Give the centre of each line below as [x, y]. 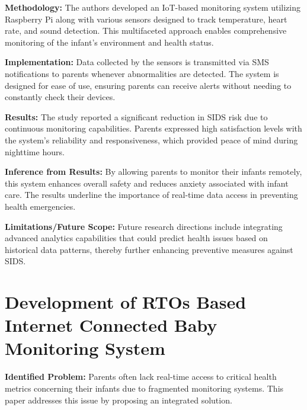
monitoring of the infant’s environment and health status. [109, 42]
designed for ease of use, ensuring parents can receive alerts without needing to [148, 85]
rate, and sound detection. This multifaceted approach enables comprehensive [146, 31]
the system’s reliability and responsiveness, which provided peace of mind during [151, 140]
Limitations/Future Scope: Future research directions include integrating [144, 226]
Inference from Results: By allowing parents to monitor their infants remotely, [153, 172]
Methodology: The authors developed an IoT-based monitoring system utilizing [153, 7]
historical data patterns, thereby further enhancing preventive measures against [149, 249]
